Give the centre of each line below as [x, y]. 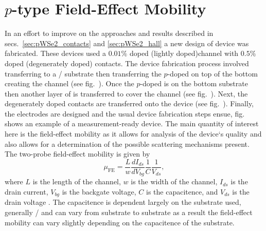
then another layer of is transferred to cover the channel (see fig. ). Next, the [126, 93]
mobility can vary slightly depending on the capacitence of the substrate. [120, 222]
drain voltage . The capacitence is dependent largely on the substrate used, [123, 202]
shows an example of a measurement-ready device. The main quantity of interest [132, 123]
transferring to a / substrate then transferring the [83, 73]
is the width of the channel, [174, 181]
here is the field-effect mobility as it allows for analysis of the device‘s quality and [133, 134]
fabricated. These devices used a [56, 53]
